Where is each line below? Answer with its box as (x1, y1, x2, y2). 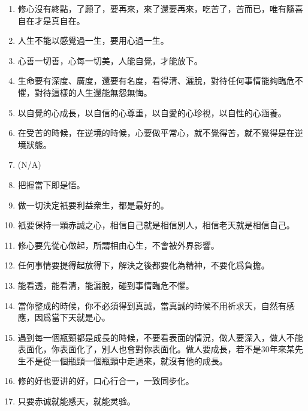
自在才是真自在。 (17, 14, 85, 26)
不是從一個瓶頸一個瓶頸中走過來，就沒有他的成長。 (26, 354, 228, 367)
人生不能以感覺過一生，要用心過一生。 (17, 34, 169, 47)
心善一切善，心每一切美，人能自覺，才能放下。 (17, 54, 203, 67)
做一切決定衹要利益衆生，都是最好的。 (17, 198, 169, 211)
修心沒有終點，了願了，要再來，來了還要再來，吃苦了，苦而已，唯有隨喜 (17, 2, 303, 14)
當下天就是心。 (51, 311, 110, 324)
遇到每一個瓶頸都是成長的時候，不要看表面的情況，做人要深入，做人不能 (17, 331, 303, 343)
